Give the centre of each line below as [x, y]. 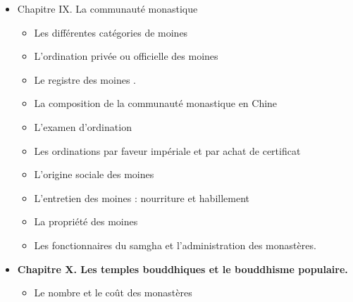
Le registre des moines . [85, 79]
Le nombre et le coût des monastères [113, 292]
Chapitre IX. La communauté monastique [107, 8]
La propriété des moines [86, 221]
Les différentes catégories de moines [111, 32]
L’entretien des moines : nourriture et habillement [142, 197]
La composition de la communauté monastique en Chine [156, 103]
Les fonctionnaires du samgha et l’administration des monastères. [175, 245]
